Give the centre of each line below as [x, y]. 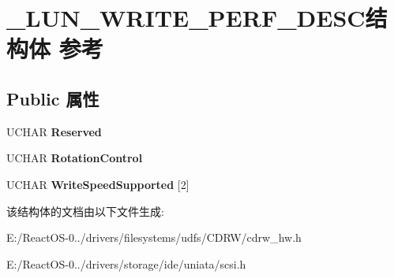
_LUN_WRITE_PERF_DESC [186, 18]
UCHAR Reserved [54, 131]
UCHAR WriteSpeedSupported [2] [98, 184]
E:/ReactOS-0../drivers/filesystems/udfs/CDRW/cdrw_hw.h [154, 237]
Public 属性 [53, 98]
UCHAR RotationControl [75, 158]
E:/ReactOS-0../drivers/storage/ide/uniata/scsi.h [126, 263]
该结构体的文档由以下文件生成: [85, 211]
